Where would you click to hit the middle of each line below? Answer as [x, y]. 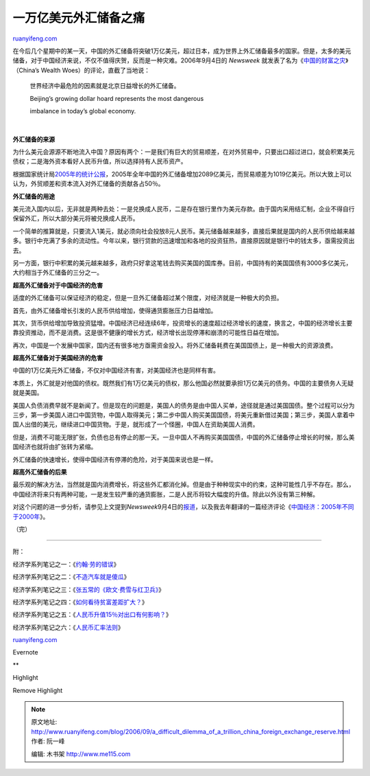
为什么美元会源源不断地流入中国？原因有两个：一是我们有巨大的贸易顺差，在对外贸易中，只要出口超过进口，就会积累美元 [184, 152]
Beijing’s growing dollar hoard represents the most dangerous [117, 98]
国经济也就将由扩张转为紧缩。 [55, 447]
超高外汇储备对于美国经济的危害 [58, 358]
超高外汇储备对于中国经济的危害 [58, 285]
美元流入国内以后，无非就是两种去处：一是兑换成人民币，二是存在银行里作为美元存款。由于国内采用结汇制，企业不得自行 [184, 209]
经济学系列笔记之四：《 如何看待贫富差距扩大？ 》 [80, 602]
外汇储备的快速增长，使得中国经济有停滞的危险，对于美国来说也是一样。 [115, 459]
